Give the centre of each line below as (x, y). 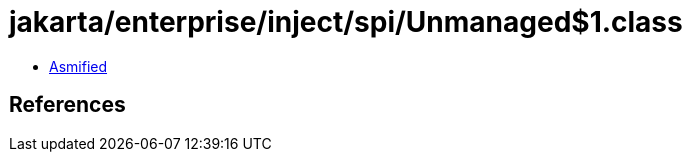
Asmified (78, 66)
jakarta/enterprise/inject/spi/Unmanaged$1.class (346, 22)
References (67, 105)
